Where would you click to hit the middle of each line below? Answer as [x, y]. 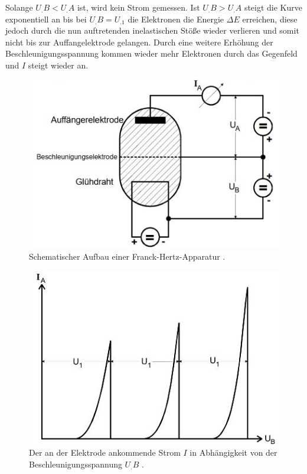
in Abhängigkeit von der [233, 452]
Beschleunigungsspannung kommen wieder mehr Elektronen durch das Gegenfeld [151, 53]
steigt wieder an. [58, 65]
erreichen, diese [270, 19]
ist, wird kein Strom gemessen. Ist [138, 7]
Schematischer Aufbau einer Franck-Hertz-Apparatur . [127, 256]
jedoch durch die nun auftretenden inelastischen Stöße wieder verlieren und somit [152, 30]
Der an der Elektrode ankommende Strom [105, 452]
